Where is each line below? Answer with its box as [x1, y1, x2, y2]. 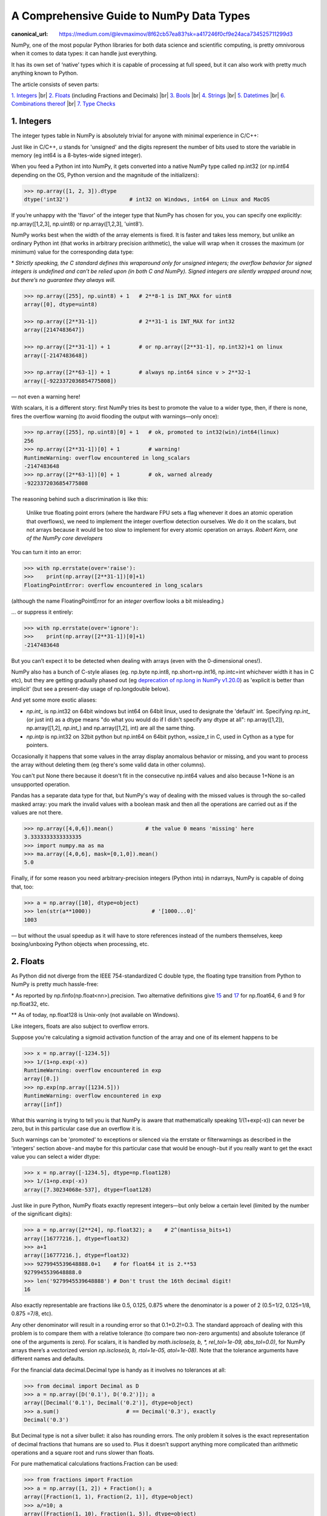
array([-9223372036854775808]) [24, 377, 117, 384]
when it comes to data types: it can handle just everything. [11, 50, 157, 57]
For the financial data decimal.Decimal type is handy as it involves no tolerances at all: [11, 1366, 226, 1373]
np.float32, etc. [11, 1001, 50, 1008]
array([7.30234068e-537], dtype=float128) [24, 1186, 152, 1193]
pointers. [26, 742, 48, 749]
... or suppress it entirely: [11, 608, 74, 615]
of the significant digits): [11, 1210, 72, 1218]
